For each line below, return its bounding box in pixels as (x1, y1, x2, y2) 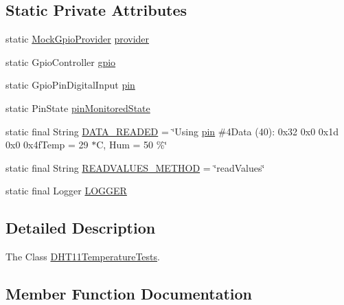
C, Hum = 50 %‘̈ (96, 137, 168, 152)
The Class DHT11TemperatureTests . (5, 249, 160, 264)
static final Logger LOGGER (5, 183, 127, 198)
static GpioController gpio (5, 54, 116, 69)
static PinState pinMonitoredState (5, 100, 150, 115)
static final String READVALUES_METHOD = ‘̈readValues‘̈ (5, 160, 265, 174)
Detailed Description (5, 217, 156, 238)
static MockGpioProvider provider (5, 32, 150, 46)
